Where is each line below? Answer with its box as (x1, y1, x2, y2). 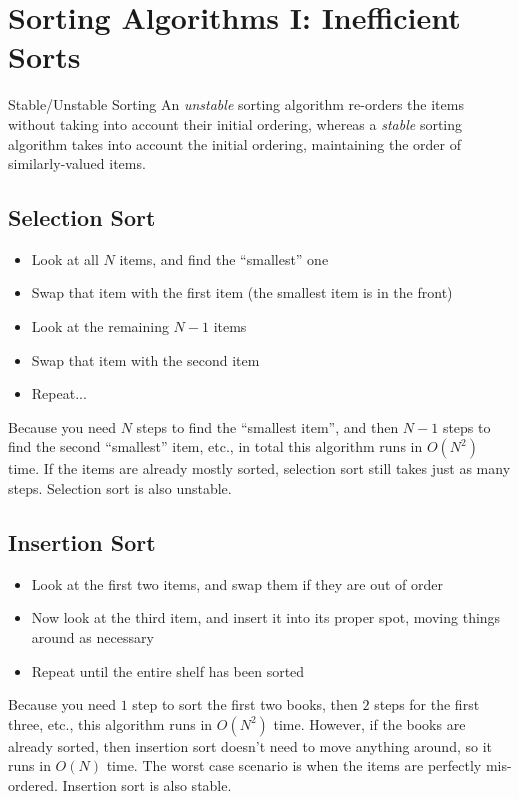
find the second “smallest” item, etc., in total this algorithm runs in (8, 436, 423, 457)
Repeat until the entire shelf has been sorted (31, 660, 305, 681)
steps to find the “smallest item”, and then (136, 416, 399, 437)
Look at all (31, 248, 99, 269)
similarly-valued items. (8, 153, 146, 174)
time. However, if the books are (273, 713, 466, 734)
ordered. (8, 775, 58, 795)
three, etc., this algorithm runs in (8, 713, 213, 734)
